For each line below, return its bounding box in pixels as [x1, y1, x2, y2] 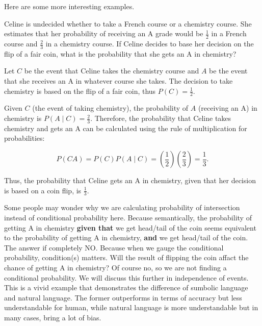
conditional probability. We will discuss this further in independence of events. [4, 272, 249, 283]
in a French [211, 28, 247, 39]
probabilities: [4, 133, 45, 143]
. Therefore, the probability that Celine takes [90, 113, 231, 123]
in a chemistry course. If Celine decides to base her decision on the [45, 38, 254, 49]
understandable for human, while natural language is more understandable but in [4, 302, 258, 313]
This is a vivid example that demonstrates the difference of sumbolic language [4, 282, 248, 293]
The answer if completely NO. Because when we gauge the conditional [4, 242, 224, 253]
